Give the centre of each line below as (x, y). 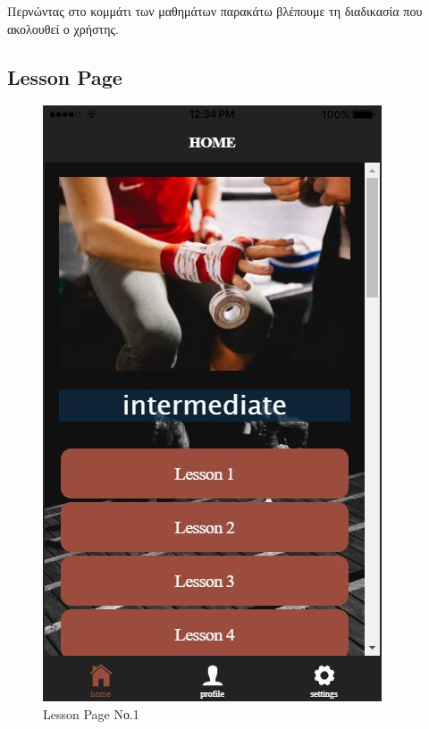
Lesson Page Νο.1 (91, 713)
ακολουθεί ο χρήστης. (63, 28)
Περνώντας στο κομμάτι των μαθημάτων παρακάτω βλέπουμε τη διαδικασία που (215, 11)
